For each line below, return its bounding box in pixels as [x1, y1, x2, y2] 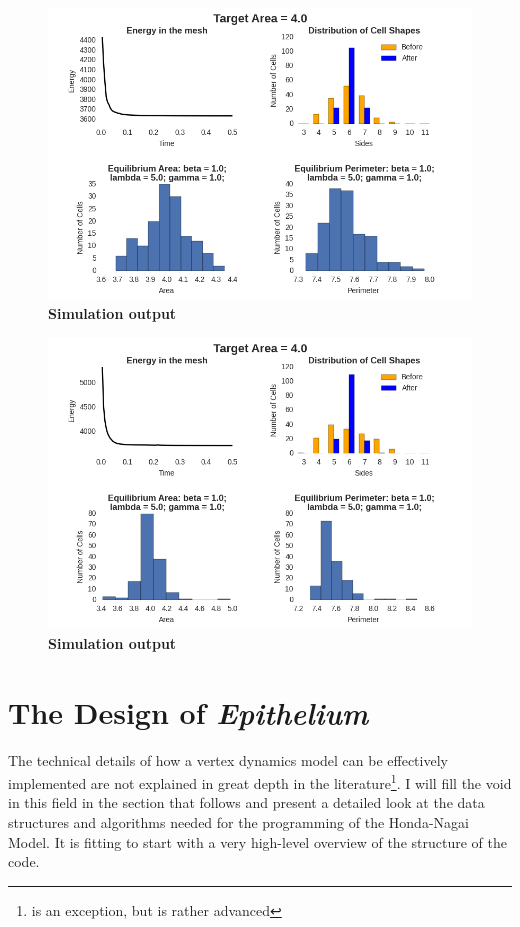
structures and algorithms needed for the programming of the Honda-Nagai [8, 811, 469, 832]
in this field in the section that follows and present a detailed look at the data [8, 792, 485, 813]
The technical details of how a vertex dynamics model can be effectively [8, 749, 448, 770]
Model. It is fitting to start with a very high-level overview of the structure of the [8, 831, 507, 852]
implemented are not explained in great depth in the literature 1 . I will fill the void [8, 770, 512, 793]
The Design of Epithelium [8, 691, 369, 733]
